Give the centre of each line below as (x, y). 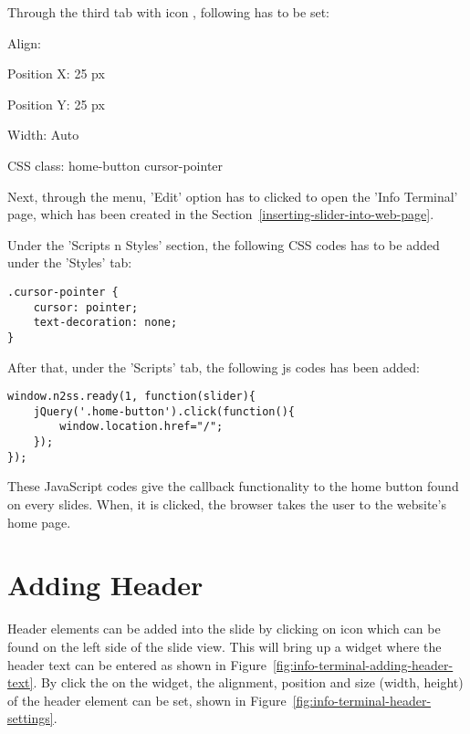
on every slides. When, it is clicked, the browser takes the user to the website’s (227, 504)
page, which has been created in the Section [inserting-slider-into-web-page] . (221, 214)
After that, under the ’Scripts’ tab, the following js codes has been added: (214, 367)
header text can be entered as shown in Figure (137, 664)
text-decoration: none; (105, 323)
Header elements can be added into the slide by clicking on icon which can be (224, 629)
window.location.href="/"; (141, 427)
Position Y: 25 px (56, 104)
